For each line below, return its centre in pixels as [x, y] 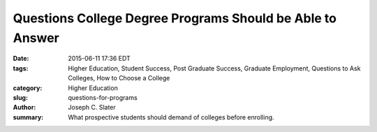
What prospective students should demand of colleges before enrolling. [171, 117]
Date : [21, 59]
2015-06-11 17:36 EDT [99, 59]
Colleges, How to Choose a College [119, 78]
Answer [36, 38]
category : [28, 88]
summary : [28, 117]
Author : [24, 108]
